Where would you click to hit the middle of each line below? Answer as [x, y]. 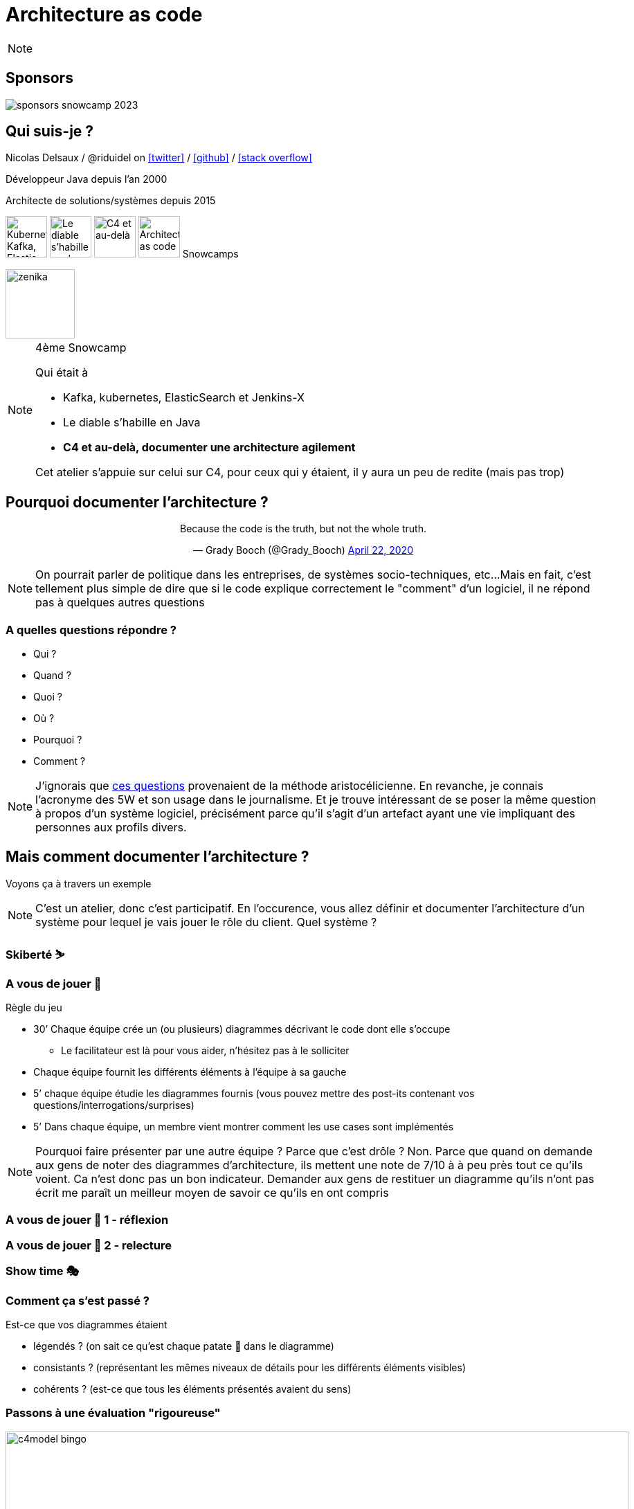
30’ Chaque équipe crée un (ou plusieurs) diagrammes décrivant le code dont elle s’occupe [242, 1029]
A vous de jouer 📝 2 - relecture [89, 1245]
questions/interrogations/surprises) [114, 1105]
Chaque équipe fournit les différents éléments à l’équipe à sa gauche [190, 1072]
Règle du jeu [34, 1007]
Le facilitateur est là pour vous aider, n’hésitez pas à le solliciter [205, 1050]
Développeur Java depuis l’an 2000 [87, 179]
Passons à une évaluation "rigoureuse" [113, 1413]
